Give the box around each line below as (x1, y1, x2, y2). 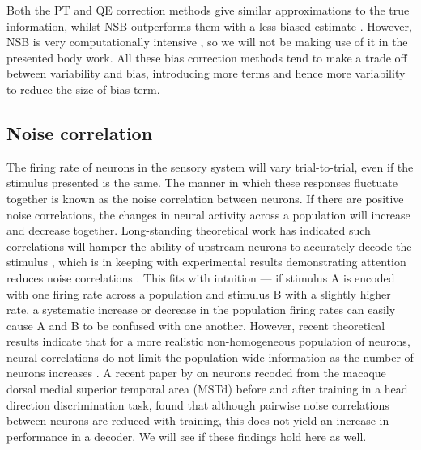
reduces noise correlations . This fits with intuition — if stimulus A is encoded (6, 269, 395, 286)
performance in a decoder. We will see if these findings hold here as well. (6, 427, 367, 444)
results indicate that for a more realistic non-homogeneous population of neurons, (6, 333, 410, 350)
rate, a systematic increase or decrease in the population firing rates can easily (6, 301, 396, 318)
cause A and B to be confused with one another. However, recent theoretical (6, 316, 385, 333)
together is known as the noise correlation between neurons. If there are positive (6, 189, 404, 206)
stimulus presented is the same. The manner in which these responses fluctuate (6, 174, 398, 191)
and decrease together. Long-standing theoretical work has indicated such (6, 222, 371, 239)
